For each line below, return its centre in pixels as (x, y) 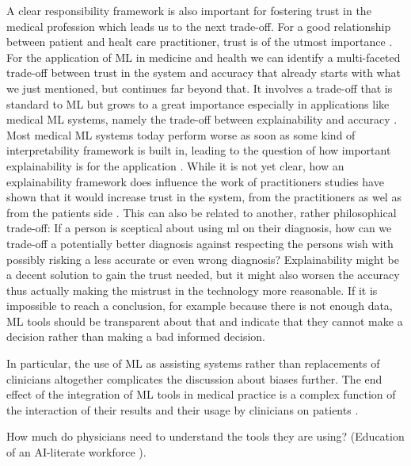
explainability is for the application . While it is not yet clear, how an (175, 165)
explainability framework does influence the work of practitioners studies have (195, 181)
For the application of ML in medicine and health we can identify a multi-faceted (204, 57)
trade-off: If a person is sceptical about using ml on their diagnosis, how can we (199, 228)
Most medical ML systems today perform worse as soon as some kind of (181, 134)
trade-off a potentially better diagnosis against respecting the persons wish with (200, 243)
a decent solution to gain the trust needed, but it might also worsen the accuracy (203, 275)
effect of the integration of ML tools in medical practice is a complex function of (201, 394)
